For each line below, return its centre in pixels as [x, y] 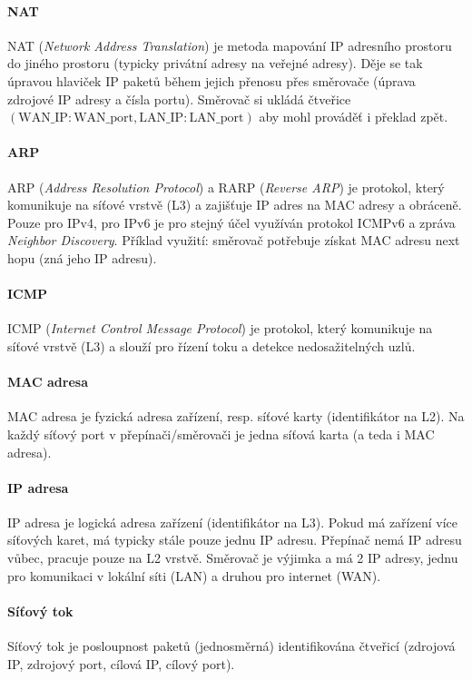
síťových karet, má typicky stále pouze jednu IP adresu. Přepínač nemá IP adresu [235, 540]
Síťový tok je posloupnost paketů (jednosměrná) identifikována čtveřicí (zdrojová [231, 646]
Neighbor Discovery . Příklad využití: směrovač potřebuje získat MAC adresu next [234, 240]
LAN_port [216, 118]
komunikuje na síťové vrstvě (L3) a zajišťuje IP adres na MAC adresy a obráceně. [235, 205]
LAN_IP [162, 118]
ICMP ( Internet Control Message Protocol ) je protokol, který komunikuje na [220, 328]
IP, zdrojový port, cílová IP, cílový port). [121, 663]
